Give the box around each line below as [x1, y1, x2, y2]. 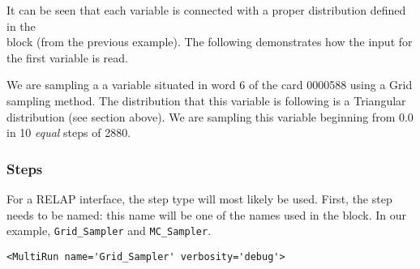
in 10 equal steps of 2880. [6, 124, 131, 141]
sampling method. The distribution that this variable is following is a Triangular [6, 92, 406, 109]
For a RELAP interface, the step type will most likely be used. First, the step [6, 190, 392, 207]
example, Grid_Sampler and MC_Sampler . [6, 222, 212, 239]
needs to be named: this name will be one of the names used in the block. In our [6, 206, 407, 223]
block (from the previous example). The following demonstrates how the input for [6, 33, 413, 50]
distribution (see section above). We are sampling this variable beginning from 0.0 [6, 108, 414, 125]
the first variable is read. [6, 49, 128, 66]
